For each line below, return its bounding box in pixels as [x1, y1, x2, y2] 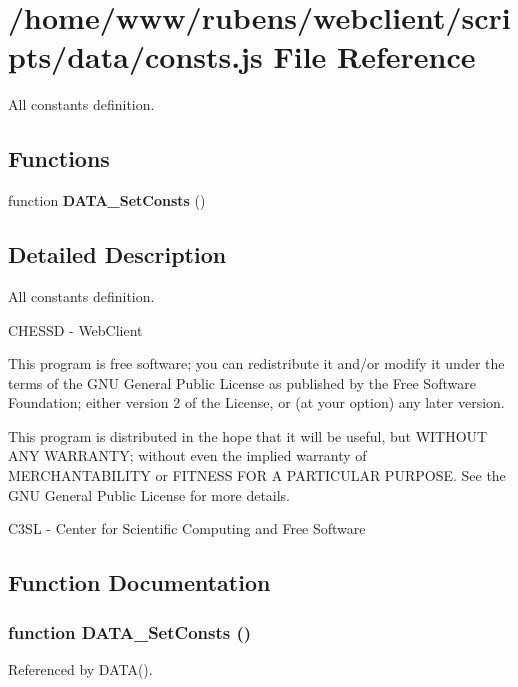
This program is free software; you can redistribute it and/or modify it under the [8, 353, 505, 374]
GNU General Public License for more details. [8, 484, 291, 505]
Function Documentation [8, 567, 271, 598]
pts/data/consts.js [8, 36, 263, 77]
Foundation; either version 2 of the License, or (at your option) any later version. [8, 392, 505, 413]
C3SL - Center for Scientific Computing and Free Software [8, 518, 366, 539]
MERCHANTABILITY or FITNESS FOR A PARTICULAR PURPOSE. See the [8, 465, 506, 486]
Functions [8, 143, 110, 174]
